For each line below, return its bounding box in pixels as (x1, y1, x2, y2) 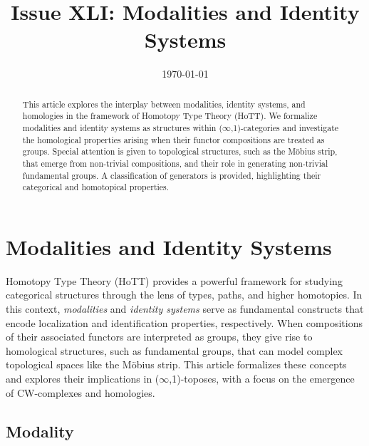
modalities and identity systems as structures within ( (22, 122, 223, 134)
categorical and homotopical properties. (22, 181, 170, 193)
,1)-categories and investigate (230, 122, 339, 134)
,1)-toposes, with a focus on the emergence (169, 371, 355, 386)
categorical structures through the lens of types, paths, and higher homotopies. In (6, 287, 363, 302)
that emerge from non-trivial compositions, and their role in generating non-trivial (22, 157, 328, 169)
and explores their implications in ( (6, 371, 160, 386)
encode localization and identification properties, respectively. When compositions (6, 315, 363, 330)
